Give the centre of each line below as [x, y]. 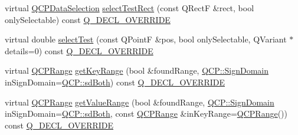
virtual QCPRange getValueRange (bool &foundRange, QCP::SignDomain [140, 102]
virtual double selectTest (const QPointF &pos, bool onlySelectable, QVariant [146, 39]
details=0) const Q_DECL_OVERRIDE [79, 50]
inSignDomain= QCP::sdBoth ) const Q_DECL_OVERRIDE [115, 82]
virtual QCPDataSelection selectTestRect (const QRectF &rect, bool [130, 8]
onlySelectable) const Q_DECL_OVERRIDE [88, 19]
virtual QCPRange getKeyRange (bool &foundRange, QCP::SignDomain [137, 70]
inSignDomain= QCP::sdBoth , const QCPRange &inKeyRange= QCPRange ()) [146, 113]
